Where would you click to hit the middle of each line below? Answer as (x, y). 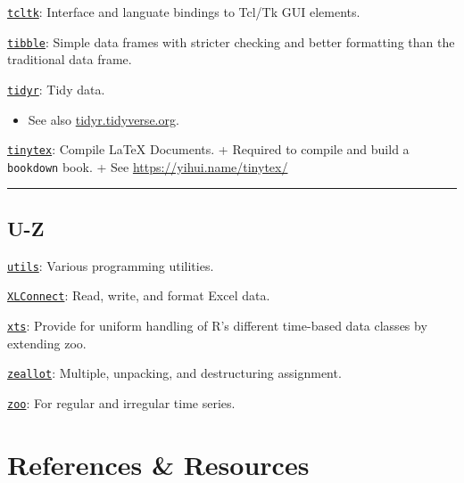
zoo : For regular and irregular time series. (121, 402)
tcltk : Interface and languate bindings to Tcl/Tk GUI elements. (184, 12)
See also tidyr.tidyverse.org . (104, 119)
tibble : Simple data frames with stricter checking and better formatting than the (231, 41)
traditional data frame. (70, 59)
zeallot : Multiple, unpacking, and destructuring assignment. (174, 373)
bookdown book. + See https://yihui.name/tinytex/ (148, 166)
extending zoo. (47, 343)
